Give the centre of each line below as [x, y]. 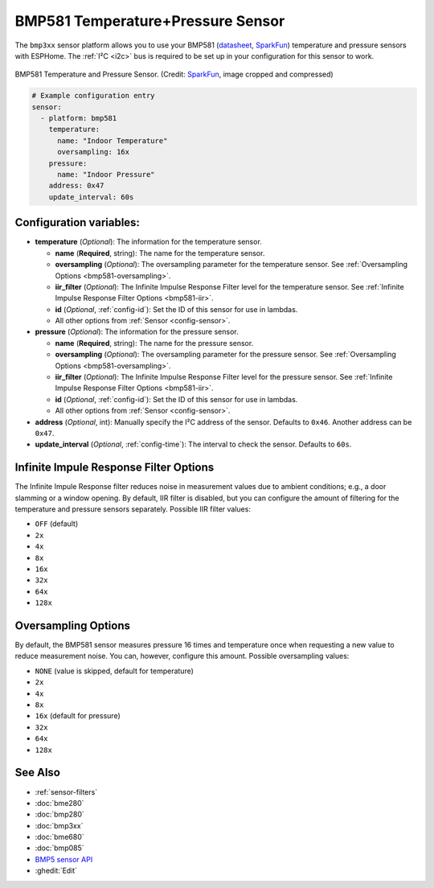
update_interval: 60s [91, 197]
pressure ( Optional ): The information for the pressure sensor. [137, 332]
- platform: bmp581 [79, 118]
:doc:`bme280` [59, 803]
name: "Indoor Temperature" [113, 140]
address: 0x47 [76, 186]
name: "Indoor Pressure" [106, 175]
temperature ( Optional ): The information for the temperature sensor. [149, 242]
